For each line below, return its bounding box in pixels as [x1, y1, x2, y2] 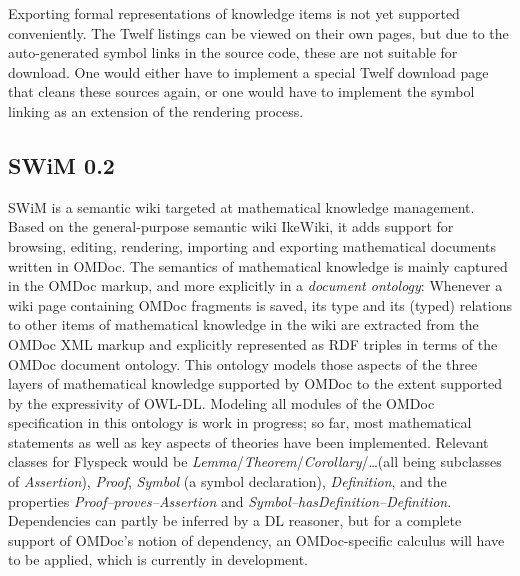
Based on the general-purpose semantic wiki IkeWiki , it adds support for [8, 216, 454, 237]
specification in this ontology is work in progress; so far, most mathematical [8, 412, 472, 433]
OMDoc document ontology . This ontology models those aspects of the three [8, 353, 478, 374]
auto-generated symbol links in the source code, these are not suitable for [8, 42, 458, 63]
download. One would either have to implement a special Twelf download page [8, 61, 489, 82]
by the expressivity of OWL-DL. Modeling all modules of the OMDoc [8, 392, 435, 413]
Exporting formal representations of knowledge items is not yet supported [8, 3, 460, 23]
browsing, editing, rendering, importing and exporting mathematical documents [8, 235, 497, 256]
